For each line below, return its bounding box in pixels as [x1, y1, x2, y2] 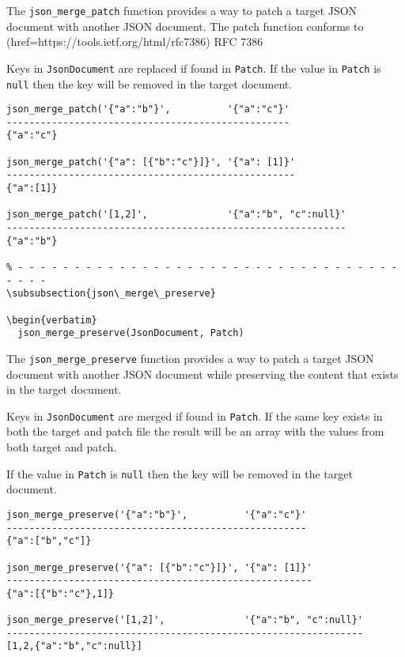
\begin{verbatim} [6, 314, 97, 326]
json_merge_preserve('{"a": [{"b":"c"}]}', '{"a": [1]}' [6, 561, 312, 573]
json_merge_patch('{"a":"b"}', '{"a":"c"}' [6, 104, 290, 115]
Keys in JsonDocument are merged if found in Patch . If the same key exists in [6, 407, 383, 424]
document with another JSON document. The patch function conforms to [6, 17, 364, 34]
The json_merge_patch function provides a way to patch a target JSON [6, 2, 358, 18]
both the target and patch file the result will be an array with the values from [6, 423, 384, 440]
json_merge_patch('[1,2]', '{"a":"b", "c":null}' [6, 209, 346, 221]
